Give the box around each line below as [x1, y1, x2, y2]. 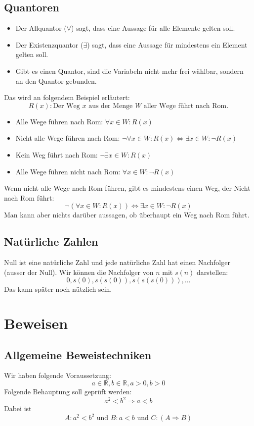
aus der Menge [88, 102, 133, 109]
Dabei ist [4, 403, 32, 414]
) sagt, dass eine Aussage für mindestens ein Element [87, 39, 248, 50]
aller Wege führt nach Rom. [143, 102, 229, 109]
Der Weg [53, 102, 80, 109]
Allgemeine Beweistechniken [4, 347, 152, 362]
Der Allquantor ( [15, 23, 67, 33]
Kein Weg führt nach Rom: [15, 149, 98, 160]
